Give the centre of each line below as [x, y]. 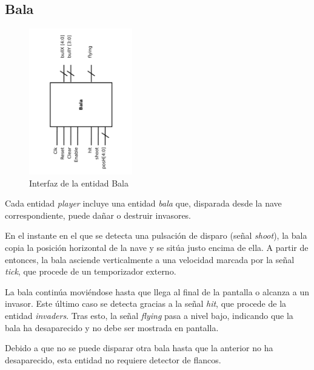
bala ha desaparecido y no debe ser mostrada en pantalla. [112, 327]
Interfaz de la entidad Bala [79, 183]
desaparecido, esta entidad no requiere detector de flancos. [113, 359]
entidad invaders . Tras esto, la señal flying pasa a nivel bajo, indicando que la [149, 315]
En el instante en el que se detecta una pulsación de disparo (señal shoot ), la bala [156, 235]
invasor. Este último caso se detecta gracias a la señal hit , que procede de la [146, 303]
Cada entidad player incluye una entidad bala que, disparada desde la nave [143, 203]
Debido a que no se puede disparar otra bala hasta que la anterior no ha [139, 348]
